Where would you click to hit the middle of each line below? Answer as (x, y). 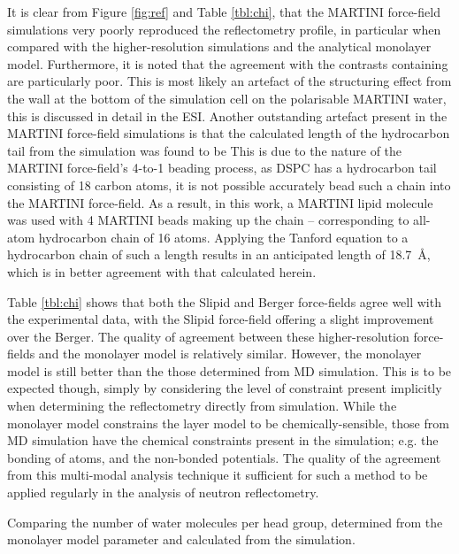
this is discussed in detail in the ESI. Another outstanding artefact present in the (227, 115)
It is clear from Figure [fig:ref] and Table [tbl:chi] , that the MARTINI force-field (224, 12)
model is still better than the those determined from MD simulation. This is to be (229, 370)
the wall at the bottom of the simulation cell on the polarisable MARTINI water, (227, 98)
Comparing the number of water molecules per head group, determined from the (225, 522)
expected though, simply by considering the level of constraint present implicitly (225, 388)
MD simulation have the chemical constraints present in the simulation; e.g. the (223, 440)
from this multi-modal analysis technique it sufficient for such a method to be (218, 475)
